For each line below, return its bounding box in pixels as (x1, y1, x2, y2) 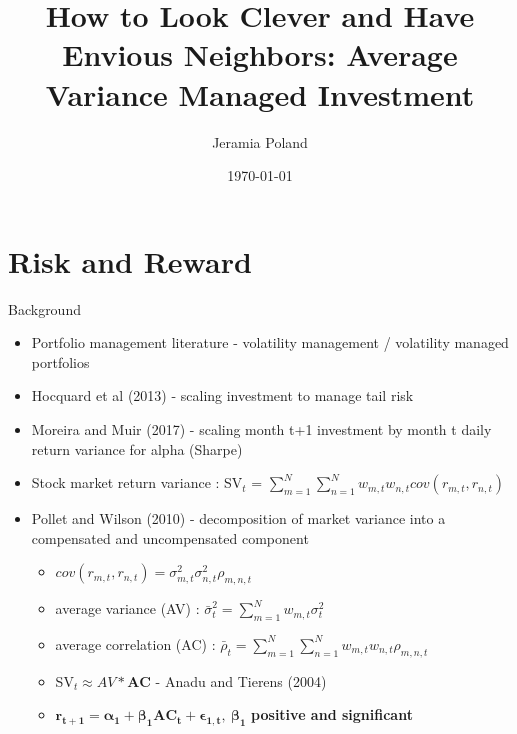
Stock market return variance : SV (31, 472, 243, 493)
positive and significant (251, 704, 413, 725)
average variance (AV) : (55, 598, 200, 619)
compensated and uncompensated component (31, 527, 309, 548)
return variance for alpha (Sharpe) (31, 438, 243, 459)
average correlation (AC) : (55, 633, 216, 654)
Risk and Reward (8, 240, 252, 281)
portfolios (31, 351, 90, 372)
